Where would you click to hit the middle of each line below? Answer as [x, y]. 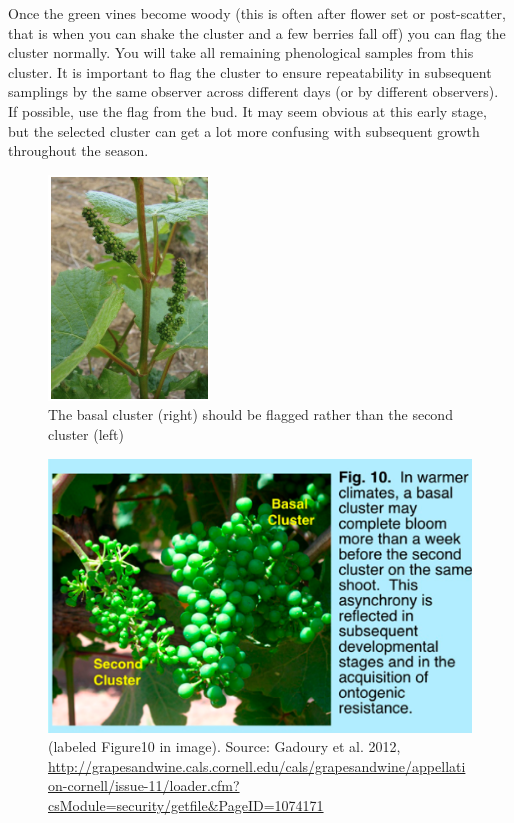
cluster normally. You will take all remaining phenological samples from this [241, 52]
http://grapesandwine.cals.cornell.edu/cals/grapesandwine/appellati [257, 765]
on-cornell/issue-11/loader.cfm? [144, 785]
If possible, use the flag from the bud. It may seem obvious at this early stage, [247, 110]
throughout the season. [78, 150]
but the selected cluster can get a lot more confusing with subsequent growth [244, 130]
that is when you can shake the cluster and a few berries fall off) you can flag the [257, 32]
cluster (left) [86, 433]
